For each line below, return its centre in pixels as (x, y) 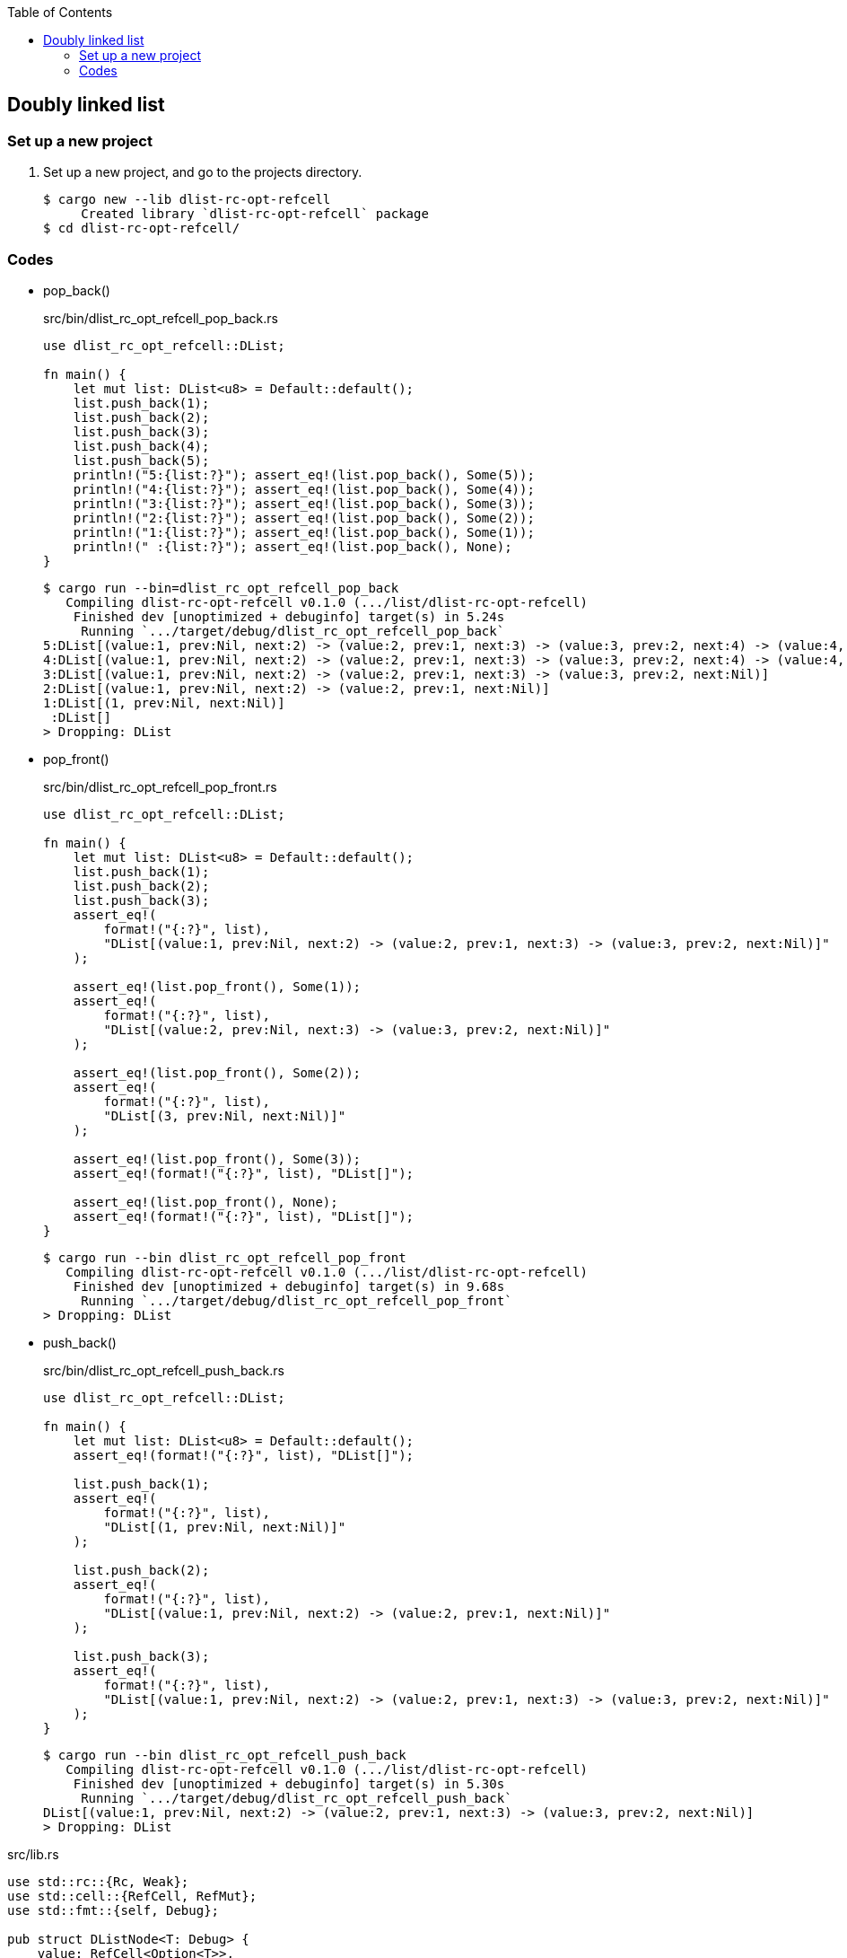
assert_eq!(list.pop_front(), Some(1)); (217, 986)
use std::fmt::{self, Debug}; (114, 1910)
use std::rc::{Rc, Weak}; (98, 1881)
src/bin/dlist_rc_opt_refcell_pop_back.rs (161, 318)
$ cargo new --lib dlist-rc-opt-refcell (187, 200)
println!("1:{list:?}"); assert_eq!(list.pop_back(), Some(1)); (304, 532)
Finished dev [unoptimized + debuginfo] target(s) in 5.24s (289, 616)
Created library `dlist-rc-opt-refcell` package (255, 214)
